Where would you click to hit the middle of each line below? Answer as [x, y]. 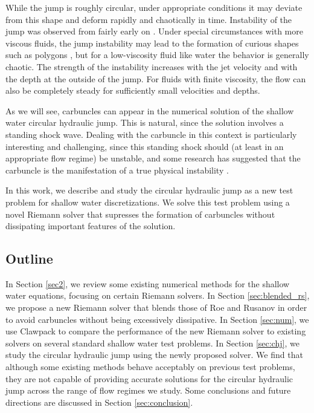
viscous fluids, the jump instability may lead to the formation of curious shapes [152, 43]
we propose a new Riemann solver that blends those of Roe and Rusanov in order [156, 307]
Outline [29, 259]
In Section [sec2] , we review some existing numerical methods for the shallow [148, 283]
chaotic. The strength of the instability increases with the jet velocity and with [152, 66]
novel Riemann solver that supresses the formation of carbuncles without [140, 214]
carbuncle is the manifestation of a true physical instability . [117, 170]
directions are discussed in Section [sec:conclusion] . [99, 402]
